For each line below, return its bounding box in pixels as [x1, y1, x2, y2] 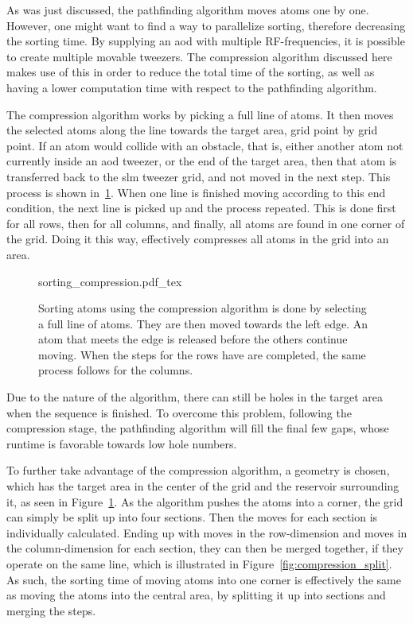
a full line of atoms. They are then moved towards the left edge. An [38, 315, 368, 331]
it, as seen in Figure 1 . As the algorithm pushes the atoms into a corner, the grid [6, 493, 403, 510]
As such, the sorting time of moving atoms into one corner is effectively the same [6, 571, 401, 587]
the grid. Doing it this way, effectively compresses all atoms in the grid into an [6, 231, 389, 247]
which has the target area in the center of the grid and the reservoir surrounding [6, 478, 399, 494]
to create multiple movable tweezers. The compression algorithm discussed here [6, 48, 392, 64]
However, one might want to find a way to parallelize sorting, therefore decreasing [6, 17, 406, 33]
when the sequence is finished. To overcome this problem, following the [6, 404, 352, 421]
